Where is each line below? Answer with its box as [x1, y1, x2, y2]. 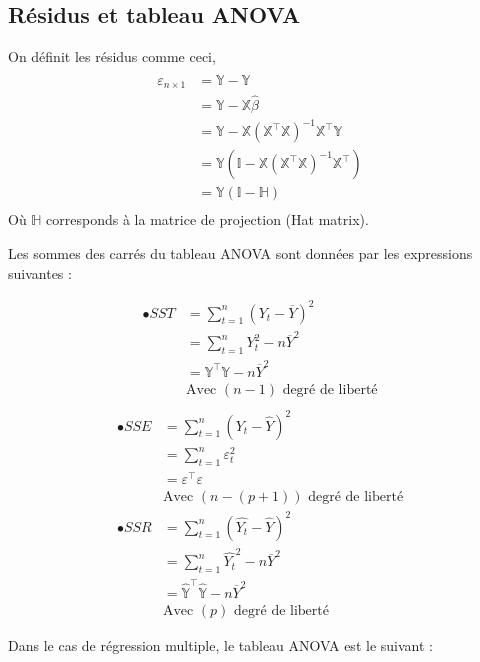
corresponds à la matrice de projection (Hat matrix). [46, 209, 369, 230]
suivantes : [8, 262, 72, 283]
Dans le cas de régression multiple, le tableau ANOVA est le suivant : [8, 634, 433, 655]
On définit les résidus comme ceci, [8, 46, 216, 67]
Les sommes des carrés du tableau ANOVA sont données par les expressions [8, 242, 473, 263]
